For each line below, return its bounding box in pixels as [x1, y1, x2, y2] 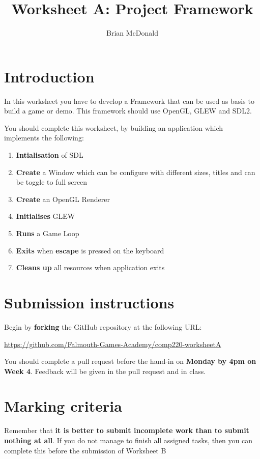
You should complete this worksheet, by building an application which [4, 122, 223, 133]
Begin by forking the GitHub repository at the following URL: [4, 321, 202, 332]
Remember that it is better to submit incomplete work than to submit [4, 425, 249, 436]
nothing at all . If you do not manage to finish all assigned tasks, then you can [4, 435, 253, 445]
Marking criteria [4, 395, 122, 416]
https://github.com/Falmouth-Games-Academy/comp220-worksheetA [4, 338, 221, 349]
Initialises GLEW [16, 211, 75, 221]
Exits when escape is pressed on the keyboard [16, 245, 164, 255]
